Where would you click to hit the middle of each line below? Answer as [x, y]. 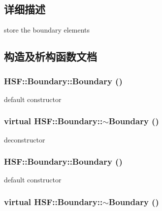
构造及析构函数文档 [50, 56]
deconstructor [25, 139]
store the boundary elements [47, 30]
